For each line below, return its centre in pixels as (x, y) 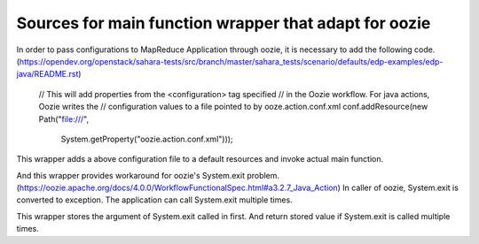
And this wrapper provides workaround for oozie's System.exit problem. (148, 175)
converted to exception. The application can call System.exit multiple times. (154, 200)
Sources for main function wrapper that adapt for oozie (224, 23)
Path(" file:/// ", (63, 118)
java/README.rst (47, 74)
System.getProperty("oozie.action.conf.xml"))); (147, 139)
